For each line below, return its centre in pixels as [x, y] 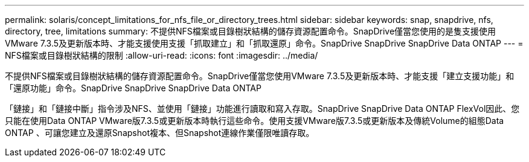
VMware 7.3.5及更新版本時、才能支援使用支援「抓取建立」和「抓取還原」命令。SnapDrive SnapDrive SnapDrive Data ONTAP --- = [264, 43]
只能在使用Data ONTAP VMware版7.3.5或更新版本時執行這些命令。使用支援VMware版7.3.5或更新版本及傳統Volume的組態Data [255, 121]
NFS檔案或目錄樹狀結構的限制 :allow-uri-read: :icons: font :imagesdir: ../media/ [162, 55]
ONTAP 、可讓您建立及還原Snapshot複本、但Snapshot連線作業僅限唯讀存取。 [160, 133]
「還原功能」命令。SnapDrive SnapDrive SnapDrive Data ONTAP [133, 88]
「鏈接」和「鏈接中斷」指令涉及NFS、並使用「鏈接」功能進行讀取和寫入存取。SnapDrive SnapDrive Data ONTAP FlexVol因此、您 [262, 109]
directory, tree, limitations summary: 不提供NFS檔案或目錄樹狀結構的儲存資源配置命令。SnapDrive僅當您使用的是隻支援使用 [251, 31]
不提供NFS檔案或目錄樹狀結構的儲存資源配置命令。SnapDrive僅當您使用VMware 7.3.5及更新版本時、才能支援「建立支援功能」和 [260, 76]
